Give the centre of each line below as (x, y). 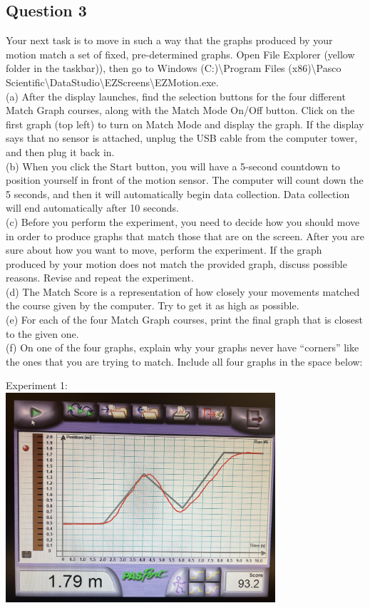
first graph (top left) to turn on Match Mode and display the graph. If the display (185, 124)
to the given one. (42, 333)
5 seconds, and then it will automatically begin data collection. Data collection (178, 194)
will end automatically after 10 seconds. (92, 208)
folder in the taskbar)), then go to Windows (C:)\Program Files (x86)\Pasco (174, 68)
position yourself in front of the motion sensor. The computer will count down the (185, 180)
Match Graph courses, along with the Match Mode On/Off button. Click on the (180, 110)
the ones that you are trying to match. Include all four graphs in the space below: (184, 361)
